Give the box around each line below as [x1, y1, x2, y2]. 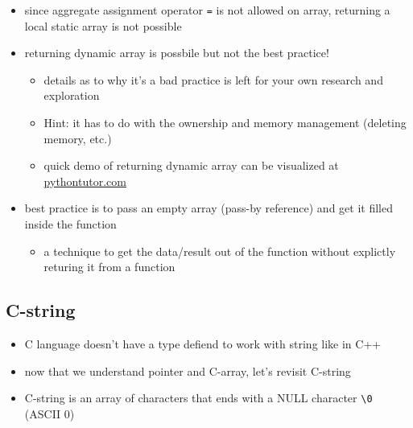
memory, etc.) [43, 130, 112, 146]
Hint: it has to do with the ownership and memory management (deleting [43, 114, 407, 131]
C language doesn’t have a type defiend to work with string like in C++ [24, 335, 382, 352]
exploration [43, 87, 100, 104]
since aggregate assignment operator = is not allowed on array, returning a [24, 2, 390, 18]
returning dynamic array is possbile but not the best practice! [24, 44, 329, 61]
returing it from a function [43, 258, 176, 275]
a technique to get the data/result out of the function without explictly [43, 242, 396, 259]
